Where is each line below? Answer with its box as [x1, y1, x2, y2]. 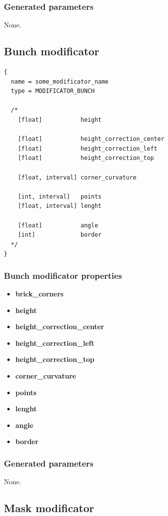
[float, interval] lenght [18, 202, 102, 210]
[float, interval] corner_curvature [18, 174, 137, 181]
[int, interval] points [18, 193, 102, 200]
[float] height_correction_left [18, 145, 157, 152]
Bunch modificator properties [4, 269, 122, 281]
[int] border [18, 231, 102, 239]
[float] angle [18, 222, 98, 229]
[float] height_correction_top [18, 155, 154, 162]
